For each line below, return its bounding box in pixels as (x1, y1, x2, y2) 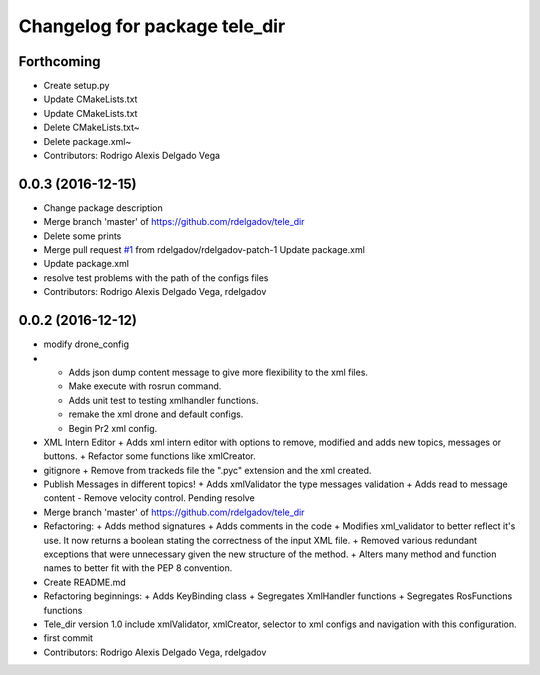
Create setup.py (43, 80, 110, 92)
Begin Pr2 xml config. (68, 422, 158, 434)
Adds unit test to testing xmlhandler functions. (68, 394, 259, 406)
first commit (43, 632, 94, 644)
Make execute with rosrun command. (68, 380, 222, 392)
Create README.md (43, 576, 127, 588)
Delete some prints (43, 230, 122, 242)
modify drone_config (43, 338, 130, 350)
